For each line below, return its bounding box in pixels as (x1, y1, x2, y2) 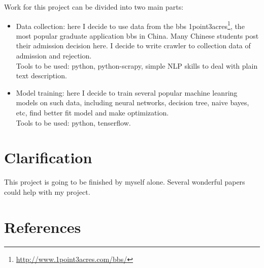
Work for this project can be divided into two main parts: (4, 2, 184, 12)
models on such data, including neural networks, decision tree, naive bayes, (16, 97, 249, 108)
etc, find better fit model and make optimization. (16, 107, 169, 117)
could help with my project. (4, 186, 90, 197)
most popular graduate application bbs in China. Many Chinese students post (16, 30, 259, 41)
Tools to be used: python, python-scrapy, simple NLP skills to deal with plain (16, 60, 258, 71)
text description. (16, 70, 67, 81)
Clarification (4, 147, 92, 168)
